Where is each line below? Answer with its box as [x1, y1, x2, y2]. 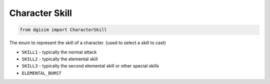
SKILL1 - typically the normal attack [21, 49, 97, 55]
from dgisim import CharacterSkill [19, 27, 107, 32]
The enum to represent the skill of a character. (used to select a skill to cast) [9, 40, 166, 46]
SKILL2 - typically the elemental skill [21, 55, 98, 62]
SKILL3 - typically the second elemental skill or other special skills [21, 63, 159, 69]
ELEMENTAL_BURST [21, 70, 62, 76]
